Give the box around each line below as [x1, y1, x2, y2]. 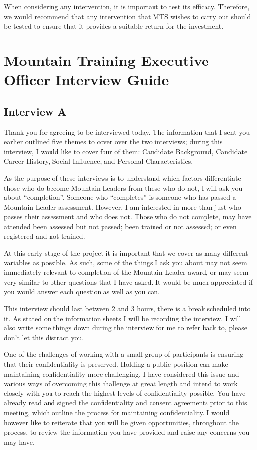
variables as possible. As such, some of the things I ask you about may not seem [4, 257, 247, 267]
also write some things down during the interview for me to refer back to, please [4, 322, 247, 333]
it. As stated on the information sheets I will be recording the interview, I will [4, 313, 241, 323]
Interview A [4, 103, 67, 119]
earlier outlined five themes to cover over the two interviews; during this [4, 136, 223, 147]
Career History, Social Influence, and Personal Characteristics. [4, 156, 193, 166]
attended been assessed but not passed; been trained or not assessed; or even [4, 221, 237, 231]
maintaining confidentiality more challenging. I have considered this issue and [4, 368, 239, 379]
